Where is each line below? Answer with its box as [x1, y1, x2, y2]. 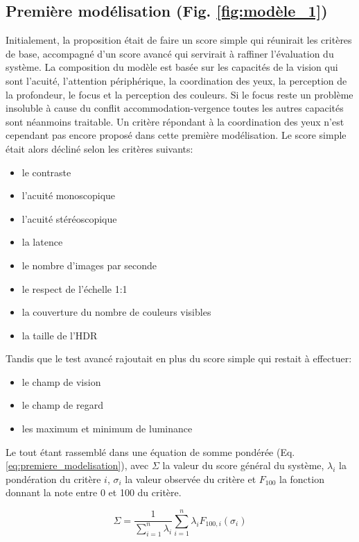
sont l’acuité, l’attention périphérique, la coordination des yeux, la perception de [6, 73, 347, 87]
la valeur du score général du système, [162, 458, 324, 473]
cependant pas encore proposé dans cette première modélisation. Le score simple [6, 128, 347, 142]
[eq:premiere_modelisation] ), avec [6, 458, 149, 473]
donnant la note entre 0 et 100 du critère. [6, 485, 182, 500]
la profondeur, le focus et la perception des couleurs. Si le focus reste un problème [6, 87, 353, 101]
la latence [21, 235, 63, 249]
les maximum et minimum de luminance [21, 421, 193, 436]
